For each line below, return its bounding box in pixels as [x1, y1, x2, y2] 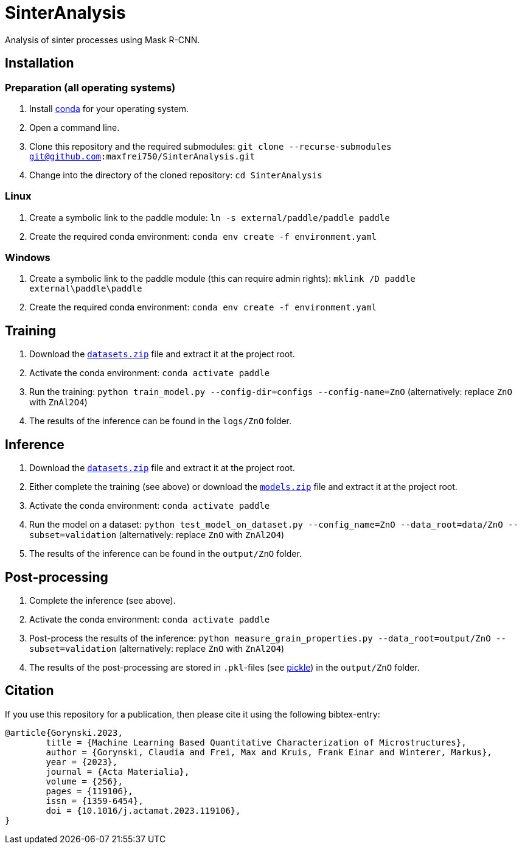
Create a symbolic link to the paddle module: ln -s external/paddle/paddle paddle [29, 212, 390, 223]
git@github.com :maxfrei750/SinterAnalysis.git [29, 151, 255, 161]
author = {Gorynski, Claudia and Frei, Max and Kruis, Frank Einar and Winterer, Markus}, [46, 747, 492, 757]
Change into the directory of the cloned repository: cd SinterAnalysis [29, 169, 322, 180]
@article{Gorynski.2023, [5, 727, 123, 738]
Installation [5, 55, 74, 71]
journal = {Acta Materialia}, [46, 766, 190, 777]
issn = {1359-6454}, [46, 795, 144, 806]
